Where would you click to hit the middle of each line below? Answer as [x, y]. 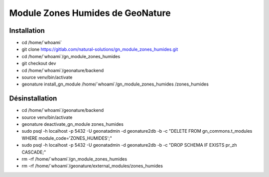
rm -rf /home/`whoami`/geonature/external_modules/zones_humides [92, 166]
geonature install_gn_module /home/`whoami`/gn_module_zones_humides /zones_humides [115, 84]
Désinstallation [33, 99]
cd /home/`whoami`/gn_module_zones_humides [71, 56]
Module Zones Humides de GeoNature [90, 13]
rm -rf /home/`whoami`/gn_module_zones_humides [74, 159]
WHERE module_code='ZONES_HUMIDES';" [67, 138]
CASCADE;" [34, 152]
